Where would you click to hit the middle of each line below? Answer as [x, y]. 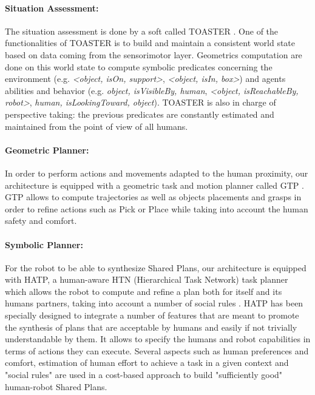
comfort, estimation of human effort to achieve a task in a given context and [147, 363]
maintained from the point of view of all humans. [97, 126]
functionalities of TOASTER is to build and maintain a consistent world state [150, 43]
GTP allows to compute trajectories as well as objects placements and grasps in [153, 197]
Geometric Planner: [47, 150]
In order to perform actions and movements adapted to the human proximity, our [157, 173]
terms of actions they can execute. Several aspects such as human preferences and [157, 350]
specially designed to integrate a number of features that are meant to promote [152, 315]
